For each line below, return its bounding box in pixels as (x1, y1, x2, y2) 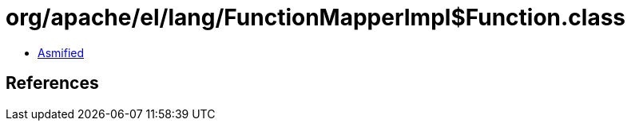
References (6, 73, 99, 94)
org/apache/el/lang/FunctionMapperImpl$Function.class (6, 4, 626, 31)
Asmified (38, 45, 85, 60)
